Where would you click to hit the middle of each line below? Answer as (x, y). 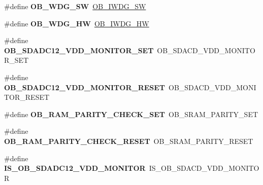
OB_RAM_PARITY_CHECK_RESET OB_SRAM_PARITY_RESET (129, 141)
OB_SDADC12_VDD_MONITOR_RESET (85, 87)
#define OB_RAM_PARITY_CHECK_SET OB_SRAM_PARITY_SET (131, 114)
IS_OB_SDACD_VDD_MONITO (204, 168)
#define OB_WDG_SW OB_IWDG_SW (75, 6)
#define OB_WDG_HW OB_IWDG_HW (77, 23)
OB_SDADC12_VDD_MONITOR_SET (79, 50)
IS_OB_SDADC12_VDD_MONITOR (75, 168)
